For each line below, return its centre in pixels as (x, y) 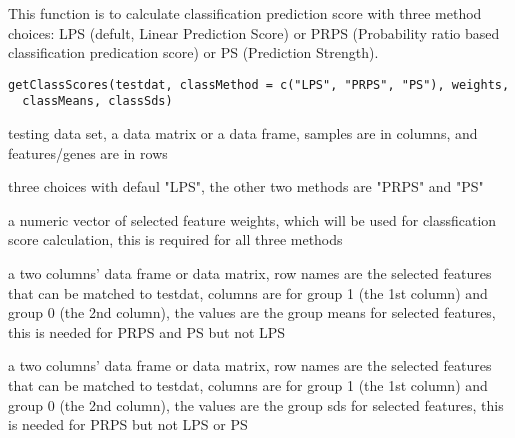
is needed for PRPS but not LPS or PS (128, 424)
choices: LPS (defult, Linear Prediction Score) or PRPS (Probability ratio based (254, 32)
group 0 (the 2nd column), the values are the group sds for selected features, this (256, 404)
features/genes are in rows (88, 152)
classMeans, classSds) (97, 101)
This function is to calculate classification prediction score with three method (245, 13)
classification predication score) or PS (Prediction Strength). (193, 52)
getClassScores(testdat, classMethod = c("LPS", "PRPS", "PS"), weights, (259, 84)
